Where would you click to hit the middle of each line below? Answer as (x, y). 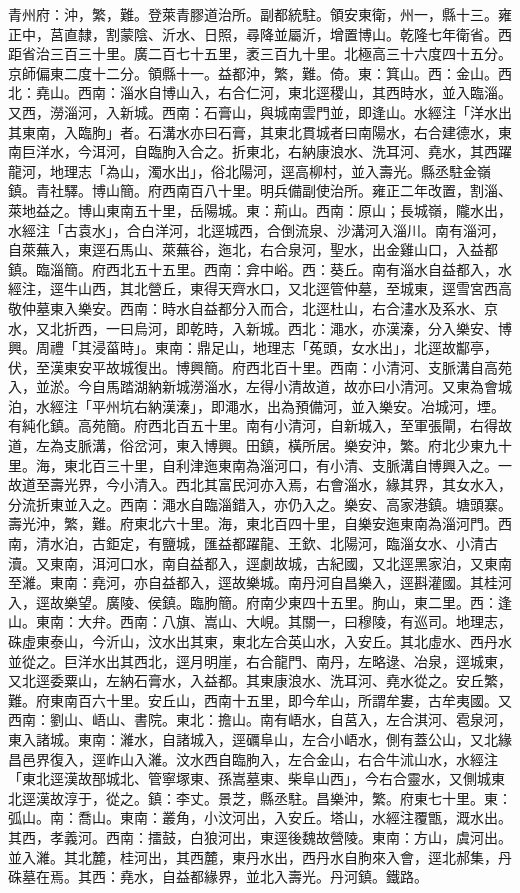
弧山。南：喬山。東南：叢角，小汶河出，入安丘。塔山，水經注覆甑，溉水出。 (260, 817)
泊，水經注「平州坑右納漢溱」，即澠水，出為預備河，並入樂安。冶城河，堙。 (256, 405)
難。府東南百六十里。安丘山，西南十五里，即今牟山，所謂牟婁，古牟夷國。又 (260, 699)
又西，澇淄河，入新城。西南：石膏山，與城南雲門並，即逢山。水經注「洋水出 (260, 111)
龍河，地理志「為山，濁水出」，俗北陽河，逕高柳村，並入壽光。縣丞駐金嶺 (249, 170)
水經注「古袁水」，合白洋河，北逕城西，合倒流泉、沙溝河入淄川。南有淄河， (256, 229)
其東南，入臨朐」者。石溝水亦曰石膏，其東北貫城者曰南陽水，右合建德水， (253, 131)
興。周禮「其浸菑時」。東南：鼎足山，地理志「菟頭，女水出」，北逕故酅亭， (253, 347)
